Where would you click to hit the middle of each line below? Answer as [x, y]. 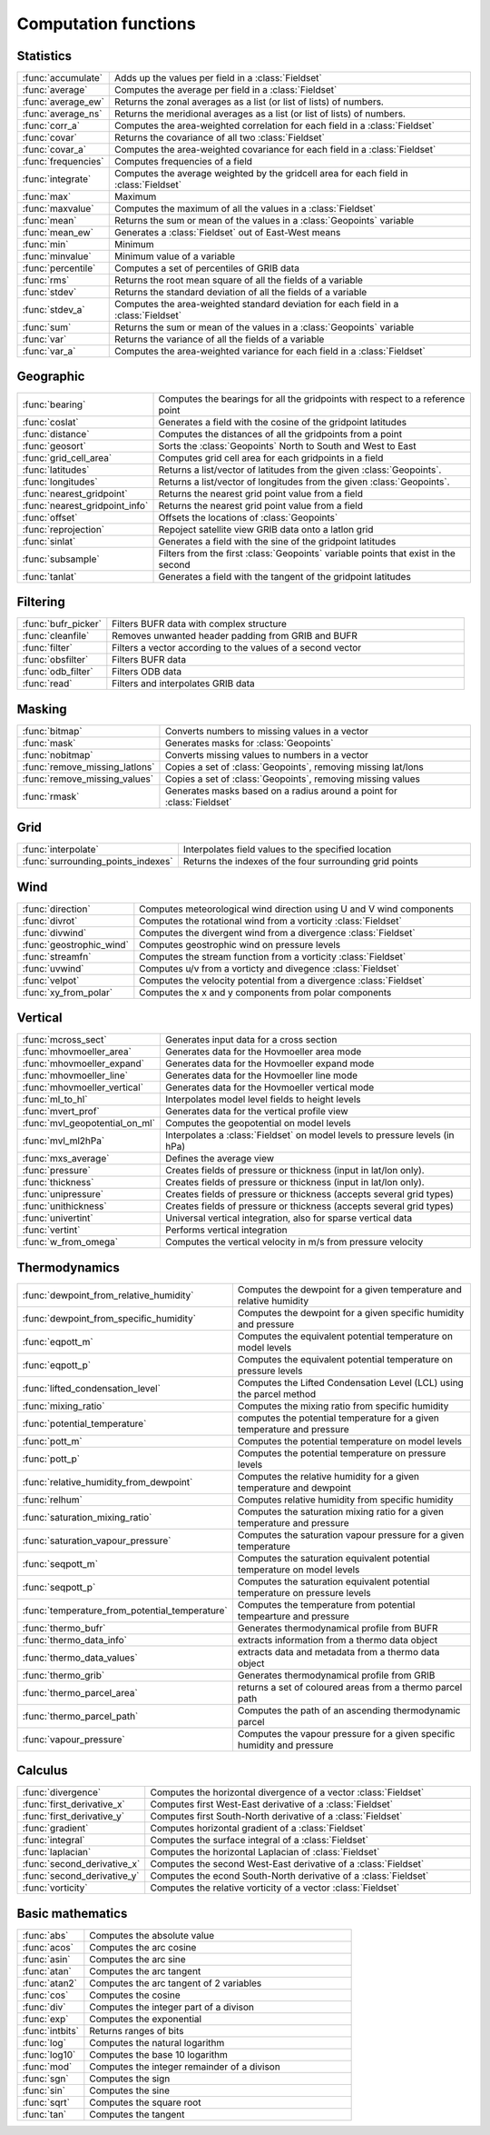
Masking [42, 709]
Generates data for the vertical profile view [256, 1112]
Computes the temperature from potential [326, 1604]
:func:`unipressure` [63, 1194]
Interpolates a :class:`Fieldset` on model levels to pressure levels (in [309, 1135]
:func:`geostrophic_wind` [75, 944]
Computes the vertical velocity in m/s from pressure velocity [294, 1242]
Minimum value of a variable [175, 256]
